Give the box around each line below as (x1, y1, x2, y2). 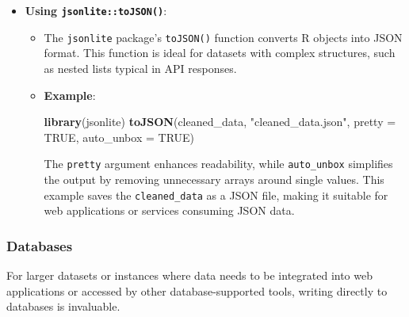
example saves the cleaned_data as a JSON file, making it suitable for (44, 186, 388, 203)
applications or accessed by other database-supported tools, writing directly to (6, 282, 388, 299)
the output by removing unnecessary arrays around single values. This (44, 170, 384, 187)
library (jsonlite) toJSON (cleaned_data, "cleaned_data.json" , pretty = (44, 113, 396, 130)
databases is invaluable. (6, 298, 120, 315)
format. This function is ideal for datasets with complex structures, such (44, 44, 396, 61)
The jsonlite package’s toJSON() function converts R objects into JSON (44, 29, 403, 45)
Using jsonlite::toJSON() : (25, 2, 167, 18)
